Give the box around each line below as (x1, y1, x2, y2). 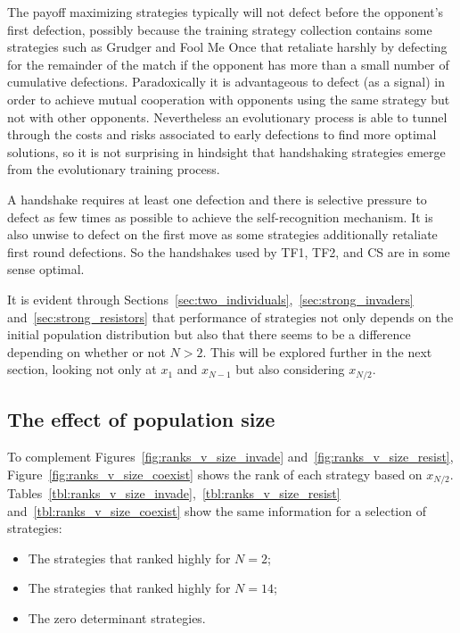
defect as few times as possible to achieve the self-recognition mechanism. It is (7, 207, 433, 226)
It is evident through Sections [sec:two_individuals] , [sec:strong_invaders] (7, 289, 414, 308)
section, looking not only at (7, 360, 157, 379)
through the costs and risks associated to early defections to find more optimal (7, 125, 437, 144)
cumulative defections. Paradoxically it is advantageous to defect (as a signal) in (7, 72, 445, 91)
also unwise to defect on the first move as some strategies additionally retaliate (7, 225, 438, 244)
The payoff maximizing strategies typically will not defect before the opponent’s (7, 3, 444, 21)
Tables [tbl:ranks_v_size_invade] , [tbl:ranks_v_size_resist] (7, 483, 341, 502)
